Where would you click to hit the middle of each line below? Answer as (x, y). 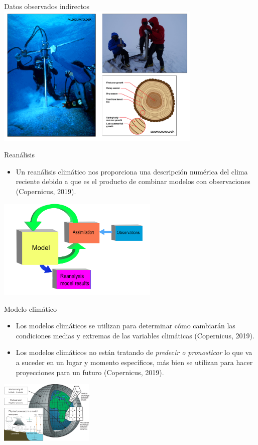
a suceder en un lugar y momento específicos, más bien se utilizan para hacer (134, 362)
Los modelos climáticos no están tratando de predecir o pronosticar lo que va (134, 352)
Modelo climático (30, 308)
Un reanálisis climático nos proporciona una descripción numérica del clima (132, 171)
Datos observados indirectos (47, 6)
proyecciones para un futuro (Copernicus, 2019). (90, 372)
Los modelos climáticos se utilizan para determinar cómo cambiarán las (125, 326)
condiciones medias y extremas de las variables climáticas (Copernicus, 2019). (135, 335)
